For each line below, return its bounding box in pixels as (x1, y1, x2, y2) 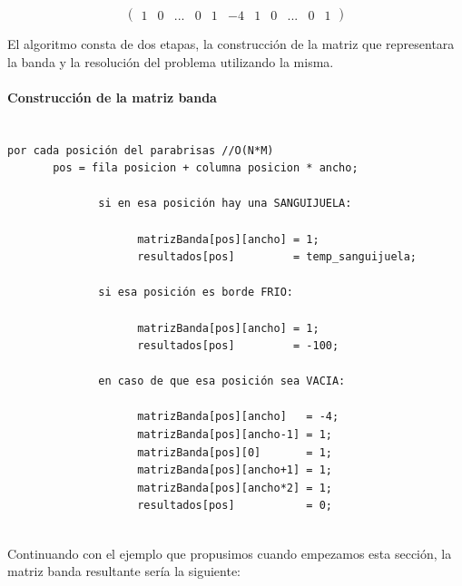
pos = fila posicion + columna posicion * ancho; (53, 161, 359, 175)
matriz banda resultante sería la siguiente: (7, 562, 241, 581)
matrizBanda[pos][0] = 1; (137, 445, 332, 459)
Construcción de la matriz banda (7, 87, 217, 106)
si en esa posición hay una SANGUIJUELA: (98, 197, 352, 210)
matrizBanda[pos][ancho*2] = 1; (137, 481, 332, 494)
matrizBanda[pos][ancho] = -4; (137, 410, 339, 424)
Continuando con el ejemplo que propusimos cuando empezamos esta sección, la (7, 543, 452, 562)
